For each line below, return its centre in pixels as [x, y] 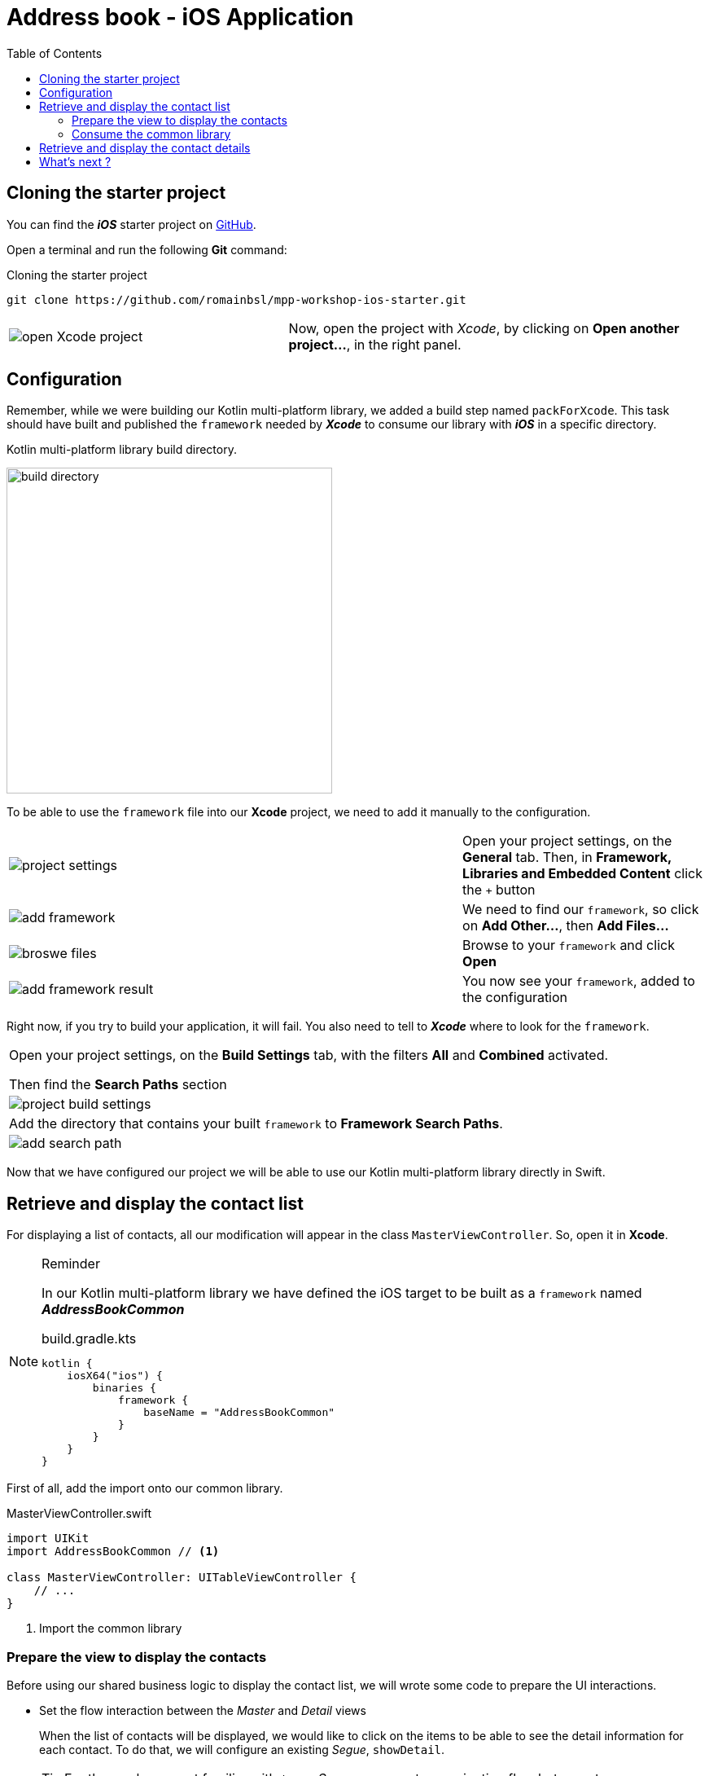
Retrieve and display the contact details [145, 147]
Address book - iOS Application [180, 17]
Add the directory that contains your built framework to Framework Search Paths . [256, 1124]
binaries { [124, 1388]
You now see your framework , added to [579, 981]
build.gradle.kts [89, 1339]
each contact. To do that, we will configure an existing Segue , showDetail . [242, 1750]
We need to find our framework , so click [581, 910]
